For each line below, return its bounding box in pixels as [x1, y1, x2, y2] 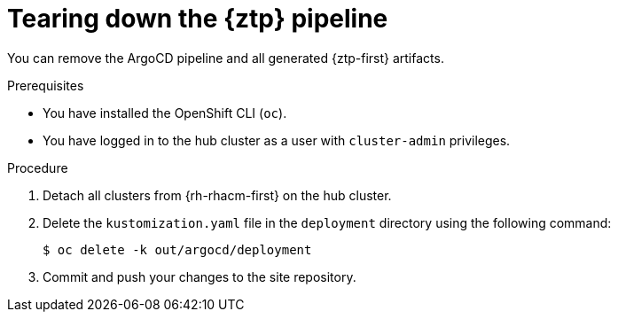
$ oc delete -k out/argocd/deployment [43, 242, 312, 257]
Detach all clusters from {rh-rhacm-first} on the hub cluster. [43, 187, 392, 203]
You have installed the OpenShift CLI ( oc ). [43, 105, 287, 121]
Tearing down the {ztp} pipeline [7, 4, 388, 34]
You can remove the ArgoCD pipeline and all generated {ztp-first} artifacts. [7, 50, 444, 66]
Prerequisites [7, 77, 84, 93]
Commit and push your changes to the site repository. [43, 268, 356, 284]
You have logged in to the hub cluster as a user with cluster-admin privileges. [43, 132, 511, 148]
